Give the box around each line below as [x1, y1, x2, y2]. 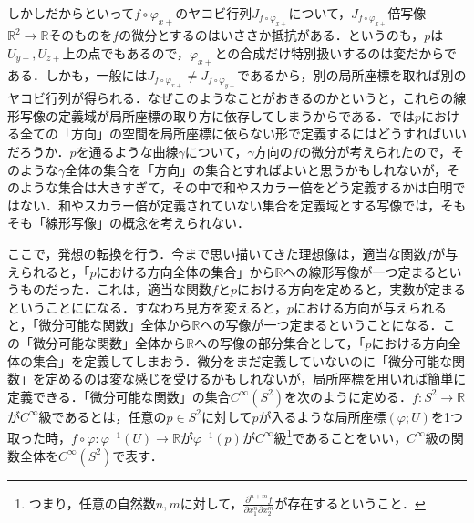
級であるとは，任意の [38, 406, 167, 426]
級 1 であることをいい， [273, 426, 407, 446]
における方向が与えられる [294, 297, 448, 316]
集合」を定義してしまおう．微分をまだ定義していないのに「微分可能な [32, 351, 453, 370]
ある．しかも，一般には [7, 65, 148, 84]
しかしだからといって [7, 4, 135, 22]
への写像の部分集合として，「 [193, 333, 366, 352]
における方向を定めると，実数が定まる [236, 280, 467, 299]
